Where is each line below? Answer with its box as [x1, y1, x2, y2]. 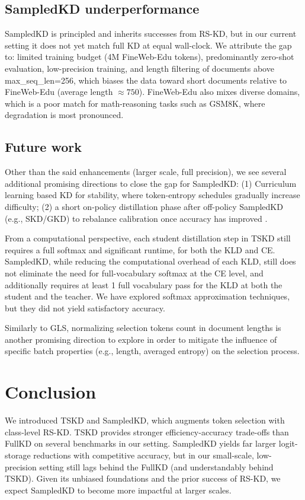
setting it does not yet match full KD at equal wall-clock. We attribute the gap [5, 39, 292, 51]
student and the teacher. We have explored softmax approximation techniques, [5, 290, 290, 302]
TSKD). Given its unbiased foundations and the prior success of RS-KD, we [5, 472, 281, 485]
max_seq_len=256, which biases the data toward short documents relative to [5, 74, 287, 86]
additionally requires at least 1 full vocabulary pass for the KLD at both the [5, 278, 282, 291]
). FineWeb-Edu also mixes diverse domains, [139, 85, 300, 98]
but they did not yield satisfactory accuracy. [5, 301, 165, 314]
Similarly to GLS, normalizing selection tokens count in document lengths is [5, 321, 281, 334]
